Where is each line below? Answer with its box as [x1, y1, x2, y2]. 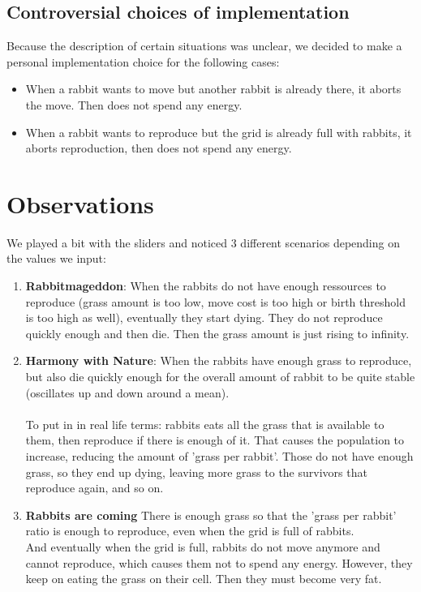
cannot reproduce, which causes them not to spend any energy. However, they [25, 554, 413, 571]
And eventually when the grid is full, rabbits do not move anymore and [25, 538, 380, 555]
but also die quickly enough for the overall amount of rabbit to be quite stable [25, 368, 415, 385]
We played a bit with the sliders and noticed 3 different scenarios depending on [6, 234, 400, 251]
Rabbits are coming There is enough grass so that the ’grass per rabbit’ [25, 506, 397, 523]
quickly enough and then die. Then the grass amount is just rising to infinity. [25, 324, 410, 341]
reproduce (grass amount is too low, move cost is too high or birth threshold [25, 293, 406, 310]
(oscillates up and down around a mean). [25, 384, 230, 401]
